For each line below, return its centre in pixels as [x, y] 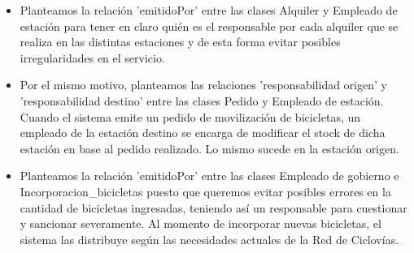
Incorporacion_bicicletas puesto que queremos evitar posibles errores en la [205, 191]
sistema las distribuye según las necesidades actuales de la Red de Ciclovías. [209, 239]
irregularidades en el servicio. [92, 57]
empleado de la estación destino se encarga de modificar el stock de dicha [203, 133]
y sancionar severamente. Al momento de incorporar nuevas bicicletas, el [200, 223]
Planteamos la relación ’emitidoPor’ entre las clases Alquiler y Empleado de [209, 10]
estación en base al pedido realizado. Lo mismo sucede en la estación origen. [209, 148]
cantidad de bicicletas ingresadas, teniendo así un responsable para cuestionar [214, 207]
